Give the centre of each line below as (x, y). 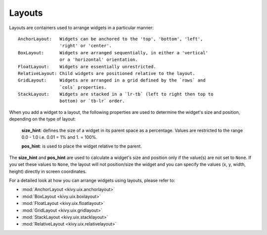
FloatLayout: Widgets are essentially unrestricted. (87, 66)
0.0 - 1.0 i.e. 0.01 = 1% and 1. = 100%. (59, 137)
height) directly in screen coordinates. (48, 171)
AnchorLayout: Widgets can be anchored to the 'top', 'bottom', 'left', (111, 39)
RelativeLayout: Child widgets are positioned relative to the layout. (107, 73)
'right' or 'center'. (86, 46)
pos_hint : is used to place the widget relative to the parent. (82, 146)
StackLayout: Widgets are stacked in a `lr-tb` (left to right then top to (116, 94)
